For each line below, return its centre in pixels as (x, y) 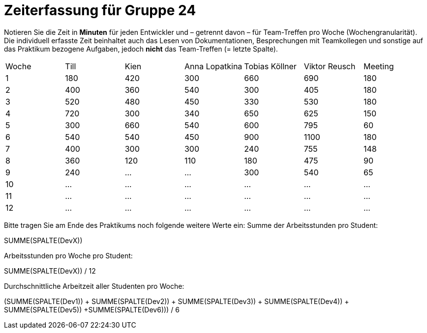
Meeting (379, 66)
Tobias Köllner (270, 66)
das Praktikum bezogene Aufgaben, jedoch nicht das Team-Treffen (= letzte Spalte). (141, 49)
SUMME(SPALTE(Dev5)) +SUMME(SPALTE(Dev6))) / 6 (92, 309)
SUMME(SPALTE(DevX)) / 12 (50, 271)
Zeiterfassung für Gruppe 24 (100, 10)
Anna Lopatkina (213, 66)
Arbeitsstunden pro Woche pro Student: (68, 255)
